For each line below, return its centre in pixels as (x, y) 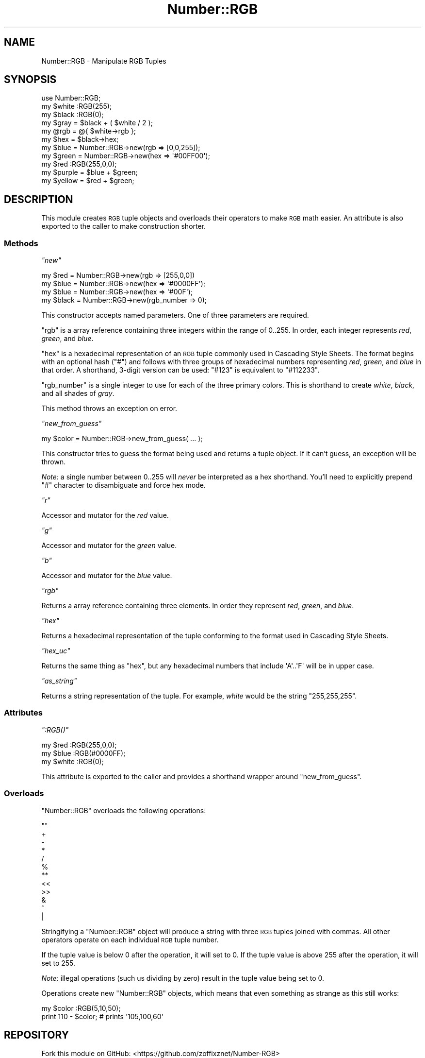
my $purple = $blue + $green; (90, 172)
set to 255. (58, 963)
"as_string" (59, 681)
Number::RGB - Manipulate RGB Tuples (104, 61)
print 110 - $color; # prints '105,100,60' (102, 1016)
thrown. (54, 462)
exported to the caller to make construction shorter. (124, 226)
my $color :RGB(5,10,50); (81, 1008)
